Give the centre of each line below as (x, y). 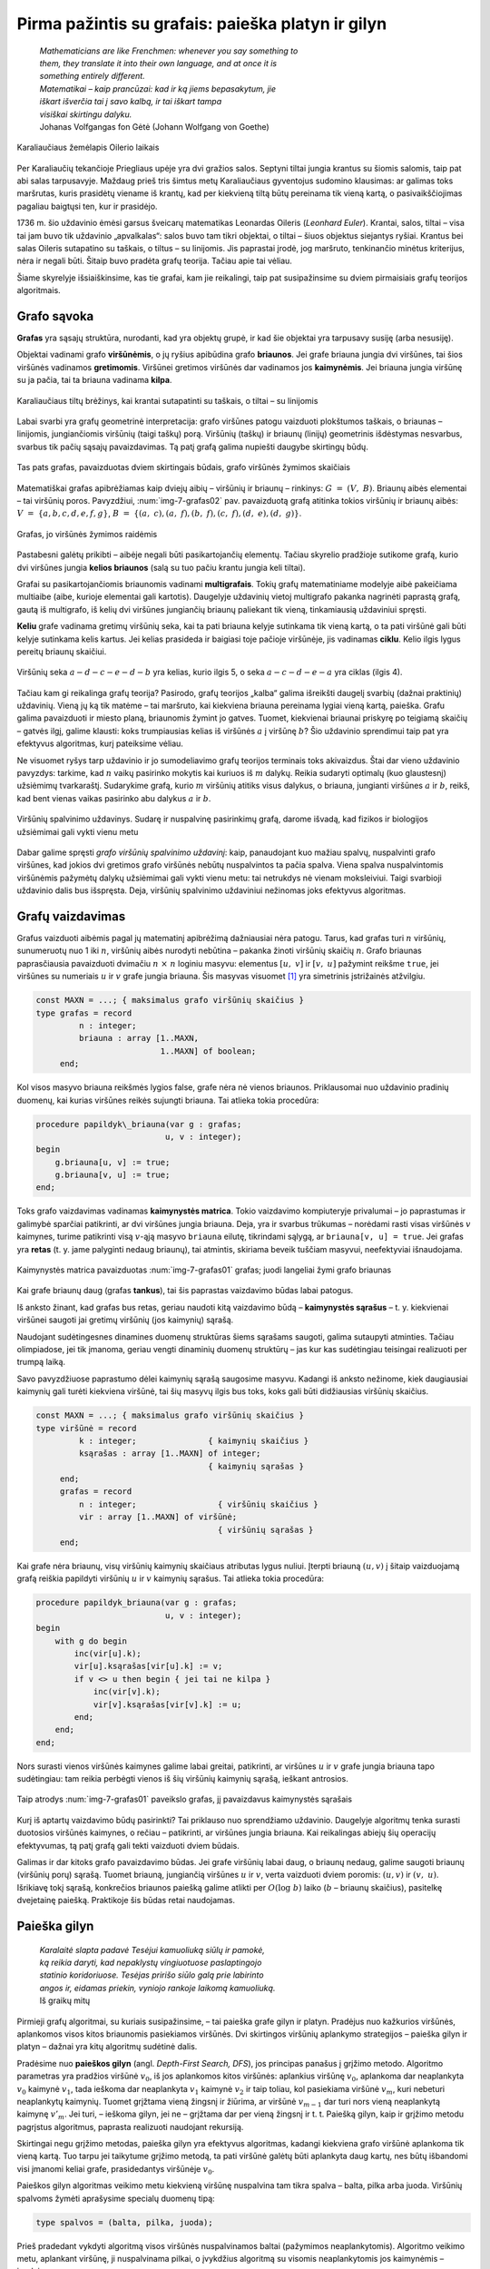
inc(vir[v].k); (127, 1692)
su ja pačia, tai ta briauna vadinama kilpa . (94, 380)
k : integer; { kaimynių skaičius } (194, 1440)
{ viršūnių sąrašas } (265, 1530)
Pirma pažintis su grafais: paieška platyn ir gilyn (202, 24)
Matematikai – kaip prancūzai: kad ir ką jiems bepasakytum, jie (158, 88)
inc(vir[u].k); (108, 1653)
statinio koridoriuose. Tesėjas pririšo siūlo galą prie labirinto (152, 1975)
